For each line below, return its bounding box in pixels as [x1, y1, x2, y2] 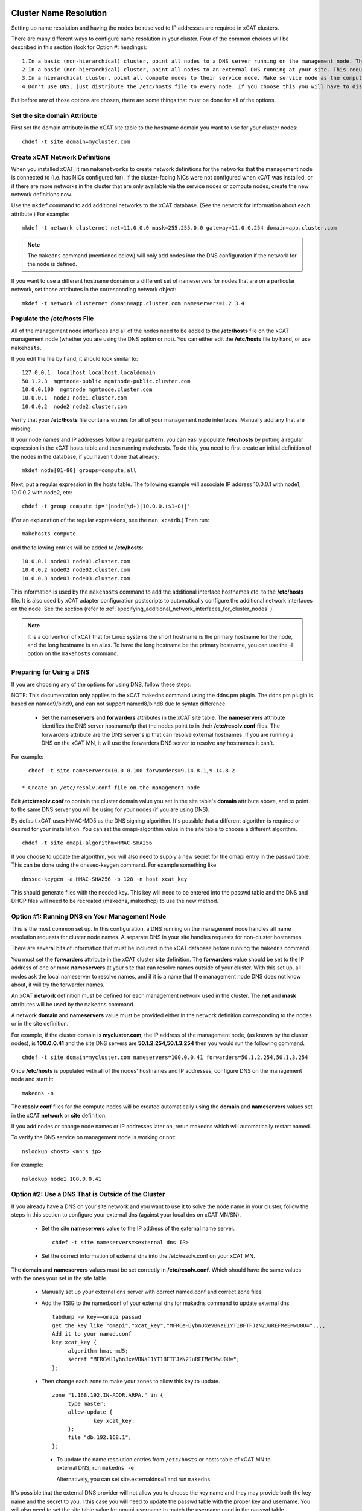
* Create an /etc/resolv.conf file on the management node [22, 784, 200, 791]
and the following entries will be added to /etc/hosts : [11, 544, 144, 551]
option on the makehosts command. [27, 650, 119, 657]
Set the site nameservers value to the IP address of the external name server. [41, 1225, 235, 1232]
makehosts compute [22, 531, 77, 537]
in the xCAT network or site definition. [11, 1111, 107, 1119]
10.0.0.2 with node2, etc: [11, 489, 72, 496]
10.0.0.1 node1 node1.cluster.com [22, 395, 127, 401]
